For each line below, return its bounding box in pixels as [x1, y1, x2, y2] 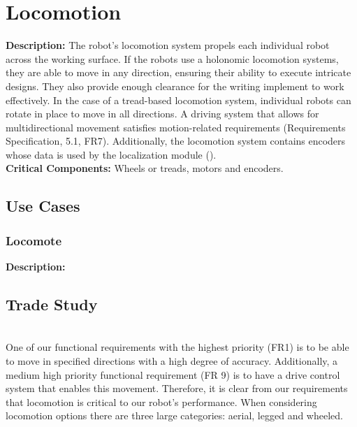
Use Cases [6, 195, 80, 217]
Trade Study [6, 294, 98, 315]
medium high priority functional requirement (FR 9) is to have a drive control [6, 367, 340, 382]
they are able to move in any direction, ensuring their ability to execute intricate [6, 65, 351, 80]
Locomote [6, 231, 62, 249]
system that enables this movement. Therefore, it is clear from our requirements [6, 381, 348, 396]
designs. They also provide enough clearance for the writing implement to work [6, 78, 344, 93]
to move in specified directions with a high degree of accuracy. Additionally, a [6, 354, 338, 368]
